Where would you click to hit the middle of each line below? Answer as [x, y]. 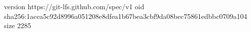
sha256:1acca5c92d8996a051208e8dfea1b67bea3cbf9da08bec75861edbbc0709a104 [126, 16]
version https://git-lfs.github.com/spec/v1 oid [74, 6]
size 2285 [18, 25]
